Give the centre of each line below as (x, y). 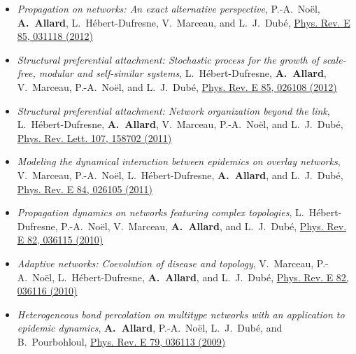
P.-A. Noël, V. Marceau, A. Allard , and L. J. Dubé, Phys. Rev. (204, 226)
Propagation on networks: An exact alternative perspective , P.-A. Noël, (169, 8)
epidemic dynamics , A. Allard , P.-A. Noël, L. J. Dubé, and (150, 328)
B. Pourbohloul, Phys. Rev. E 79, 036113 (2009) (121, 341)
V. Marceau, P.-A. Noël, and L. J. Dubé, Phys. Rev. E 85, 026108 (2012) (177, 86)
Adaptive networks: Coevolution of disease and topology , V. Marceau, (165, 263)
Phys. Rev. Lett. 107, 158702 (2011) (94, 137)
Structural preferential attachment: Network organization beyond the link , (173, 110)
